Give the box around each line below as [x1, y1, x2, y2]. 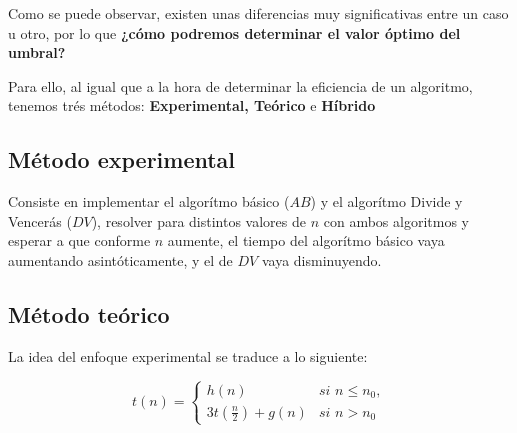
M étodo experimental [8, 144, 236, 175]
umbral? [8, 42, 66, 63]
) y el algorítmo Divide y [310, 191, 463, 212]
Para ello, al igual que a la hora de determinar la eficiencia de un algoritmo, [8, 75, 473, 96]
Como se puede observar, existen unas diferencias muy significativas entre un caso [8, 3, 509, 23]
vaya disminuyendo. [261, 249, 382, 270]
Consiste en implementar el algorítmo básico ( [8, 191, 290, 212]
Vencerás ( [8, 210, 72, 231]
